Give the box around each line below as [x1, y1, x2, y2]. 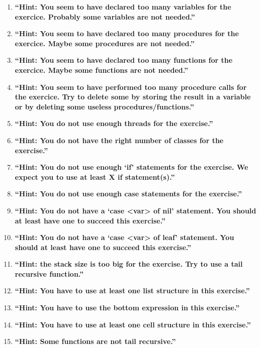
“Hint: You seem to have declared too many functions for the [15, 55, 233, 65]
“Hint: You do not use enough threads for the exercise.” [15, 118, 213, 129]
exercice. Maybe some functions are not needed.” [15, 64, 188, 75]
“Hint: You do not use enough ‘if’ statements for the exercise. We [15, 162, 248, 172]
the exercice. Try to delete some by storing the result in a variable [15, 91, 251, 102]
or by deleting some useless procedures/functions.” [15, 101, 194, 111]
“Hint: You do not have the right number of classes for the [15, 135, 224, 145]
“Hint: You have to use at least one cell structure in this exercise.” [15, 319, 251, 329]
